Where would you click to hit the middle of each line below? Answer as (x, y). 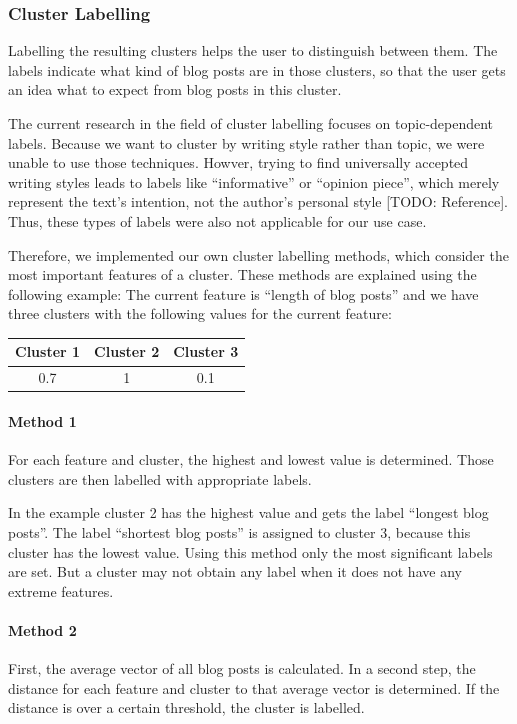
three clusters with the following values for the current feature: (200, 313)
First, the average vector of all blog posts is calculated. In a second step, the (242, 668)
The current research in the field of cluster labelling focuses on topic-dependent (251, 123)
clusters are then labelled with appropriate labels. (160, 478)
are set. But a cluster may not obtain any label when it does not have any (235, 571)
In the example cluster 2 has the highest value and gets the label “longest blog (248, 512)
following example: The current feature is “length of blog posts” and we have (243, 293)
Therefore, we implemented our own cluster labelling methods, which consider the (258, 254)
